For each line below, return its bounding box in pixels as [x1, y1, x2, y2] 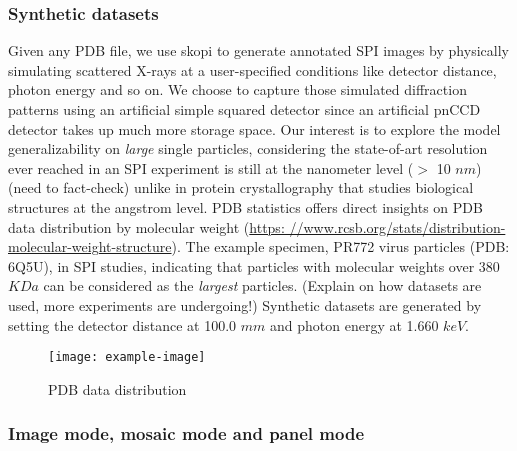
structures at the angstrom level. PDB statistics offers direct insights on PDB [8, 196, 483, 217]
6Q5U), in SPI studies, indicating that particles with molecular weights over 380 [8, 255, 500, 276]
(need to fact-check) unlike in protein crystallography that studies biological [8, 177, 474, 198]
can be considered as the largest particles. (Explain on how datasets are [43, 275, 482, 296]
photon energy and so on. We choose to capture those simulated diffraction [8, 79, 467, 100]
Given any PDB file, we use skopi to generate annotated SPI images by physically [8, 40, 509, 61]
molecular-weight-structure [8, 236, 172, 257]
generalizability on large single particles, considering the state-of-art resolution [8, 138, 488, 159]
